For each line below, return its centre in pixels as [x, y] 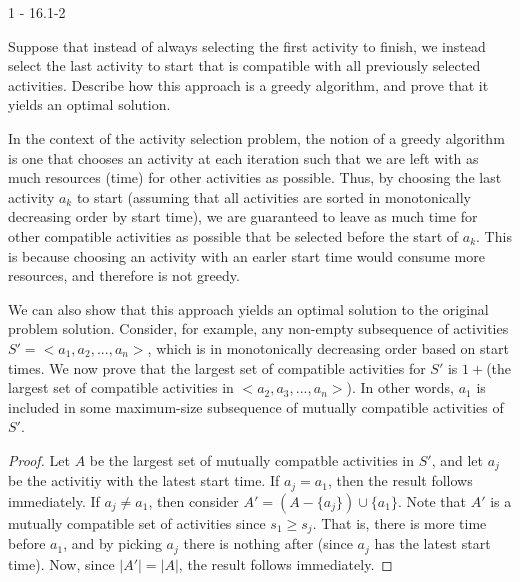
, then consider [193, 500]
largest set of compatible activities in [121, 387]
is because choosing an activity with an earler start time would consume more [246, 255]
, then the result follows [400, 480]
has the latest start [432, 543]
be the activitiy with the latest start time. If [144, 480]
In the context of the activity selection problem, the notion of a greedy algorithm [256, 137]
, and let [457, 459]
